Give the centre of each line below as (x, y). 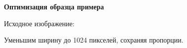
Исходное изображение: (39, 23)
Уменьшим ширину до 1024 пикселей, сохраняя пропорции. (94, 40)
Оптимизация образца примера (54, 6)
